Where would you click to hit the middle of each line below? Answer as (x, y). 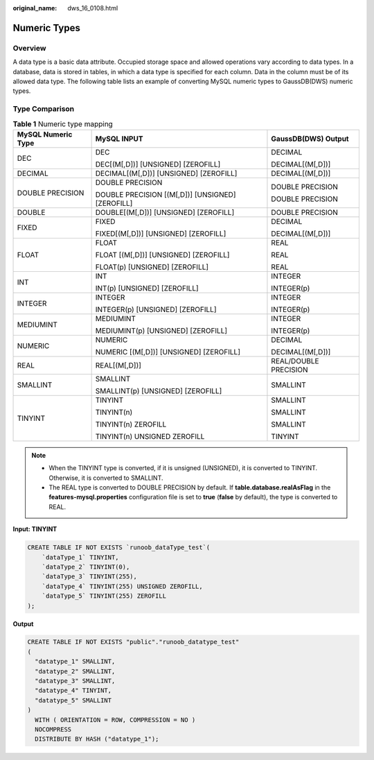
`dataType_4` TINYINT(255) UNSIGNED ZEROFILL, (123, 586)
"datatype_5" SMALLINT (73, 700)
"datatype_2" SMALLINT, (75, 671)
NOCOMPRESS (53, 729)
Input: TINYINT (35, 529)
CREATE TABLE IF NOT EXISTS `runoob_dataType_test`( (119, 547)
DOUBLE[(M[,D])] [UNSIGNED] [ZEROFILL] (165, 212)
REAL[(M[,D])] (118, 365)
